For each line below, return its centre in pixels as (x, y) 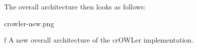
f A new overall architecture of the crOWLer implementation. (99, 40)
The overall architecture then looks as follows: (75, 6)
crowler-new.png (29, 23)
